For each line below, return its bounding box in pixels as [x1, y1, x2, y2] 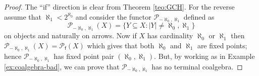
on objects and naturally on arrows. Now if [4, 30, 137, 41]
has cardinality [147, 30, 193, 41]
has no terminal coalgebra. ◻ [151, 61, 243, 71]
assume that [4, 11, 42, 22]
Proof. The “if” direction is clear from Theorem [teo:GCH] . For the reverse [4, 2, 235, 12]
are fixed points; [197, 40, 247, 50]
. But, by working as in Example [154, 50, 255, 61]
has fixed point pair [54, 50, 114, 61]
